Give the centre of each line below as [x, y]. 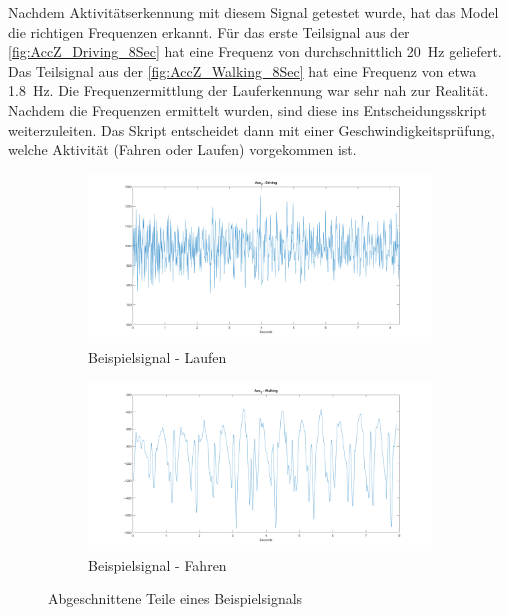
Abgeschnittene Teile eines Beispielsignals [175, 598]
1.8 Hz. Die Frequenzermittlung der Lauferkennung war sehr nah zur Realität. [248, 90]
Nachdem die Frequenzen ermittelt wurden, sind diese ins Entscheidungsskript [247, 109]
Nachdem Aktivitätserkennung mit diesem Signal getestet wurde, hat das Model [253, 12]
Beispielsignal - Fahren [157, 564]
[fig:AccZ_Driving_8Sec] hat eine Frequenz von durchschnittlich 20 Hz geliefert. [255, 51]
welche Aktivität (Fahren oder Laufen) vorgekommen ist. [182, 149]
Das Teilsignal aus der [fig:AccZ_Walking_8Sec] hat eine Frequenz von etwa [242, 70]
